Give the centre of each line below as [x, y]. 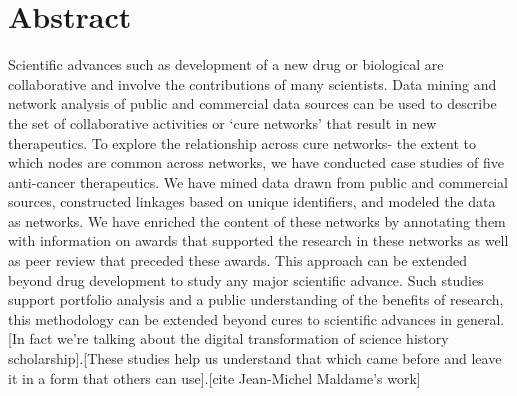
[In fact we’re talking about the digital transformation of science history [228, 338]
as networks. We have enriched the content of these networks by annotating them [257, 220]
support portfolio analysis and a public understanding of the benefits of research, [256, 299]
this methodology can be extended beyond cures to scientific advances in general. [256, 318]
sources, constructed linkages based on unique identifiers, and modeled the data [252, 201]
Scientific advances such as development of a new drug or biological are [226, 64]
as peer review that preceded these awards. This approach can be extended [237, 260]
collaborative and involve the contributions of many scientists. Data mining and [252, 83]
